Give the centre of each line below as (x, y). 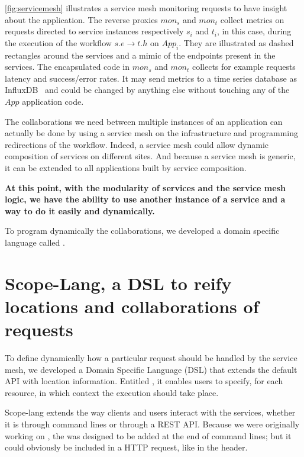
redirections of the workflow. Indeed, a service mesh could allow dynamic (137, 144)
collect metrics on (252, 19)
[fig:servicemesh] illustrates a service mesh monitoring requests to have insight (146, 8)
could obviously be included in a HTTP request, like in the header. (126, 447)
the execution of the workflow (58, 42)
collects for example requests (244, 67)
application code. (53, 101)
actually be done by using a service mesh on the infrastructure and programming (152, 133)
